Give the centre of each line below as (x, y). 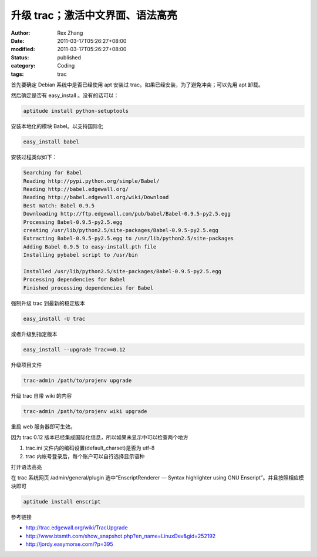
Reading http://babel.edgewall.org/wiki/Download (96, 197)
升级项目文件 (26, 365)
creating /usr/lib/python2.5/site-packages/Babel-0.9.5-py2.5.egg (121, 230)
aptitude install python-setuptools (76, 111)
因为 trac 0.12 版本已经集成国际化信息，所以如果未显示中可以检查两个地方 (100, 437)
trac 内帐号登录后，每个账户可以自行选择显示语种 (85, 456)
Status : (20, 57)
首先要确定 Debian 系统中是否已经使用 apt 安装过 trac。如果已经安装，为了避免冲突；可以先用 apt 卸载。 (137, 85)
